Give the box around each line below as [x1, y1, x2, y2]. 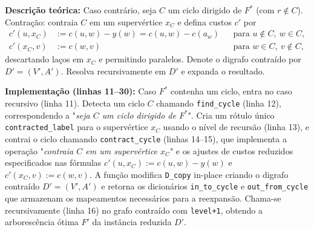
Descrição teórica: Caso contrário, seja [5, 4, 157, 16]
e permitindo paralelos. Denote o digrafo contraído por [99, 53, 301, 65]
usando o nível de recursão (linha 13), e [163, 120, 309, 133]
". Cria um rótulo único [188, 108, 275, 121]
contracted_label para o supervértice [5, 120, 148, 133]
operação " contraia [5, 144, 74, 157]
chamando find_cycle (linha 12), [156, 97, 281, 110]
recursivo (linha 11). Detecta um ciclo [5, 97, 145, 110]
